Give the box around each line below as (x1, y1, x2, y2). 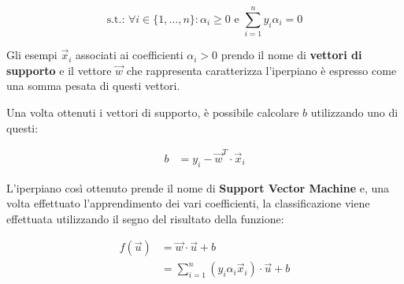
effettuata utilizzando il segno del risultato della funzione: (6, 210, 284, 226)
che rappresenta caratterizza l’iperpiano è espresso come (126, 62, 397, 78)
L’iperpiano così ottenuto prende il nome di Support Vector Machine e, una (6, 179, 390, 196)
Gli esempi (6, 47, 57, 63)
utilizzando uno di (310, 103, 398, 120)
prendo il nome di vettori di (221, 47, 362, 63)
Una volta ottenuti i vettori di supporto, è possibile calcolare (6, 103, 299, 120)
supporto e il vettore (6, 62, 112, 78)
